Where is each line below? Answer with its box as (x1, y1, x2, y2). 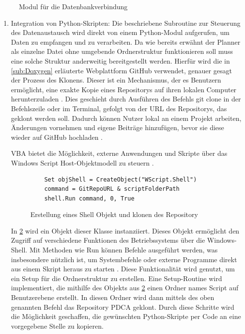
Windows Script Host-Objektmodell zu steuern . (11, 157, 154, 167)
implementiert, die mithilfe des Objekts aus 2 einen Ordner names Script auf (11, 283, 239, 293)
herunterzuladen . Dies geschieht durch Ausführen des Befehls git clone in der (11, 94, 241, 104)
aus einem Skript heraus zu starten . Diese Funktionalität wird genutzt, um (11, 264, 235, 274)
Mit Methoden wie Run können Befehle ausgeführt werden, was (29, 245, 218, 255)
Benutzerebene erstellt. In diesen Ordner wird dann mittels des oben (11, 292, 214, 302)
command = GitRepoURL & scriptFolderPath (44, 185, 180, 193)
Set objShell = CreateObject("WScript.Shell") (44, 176, 197, 183)
